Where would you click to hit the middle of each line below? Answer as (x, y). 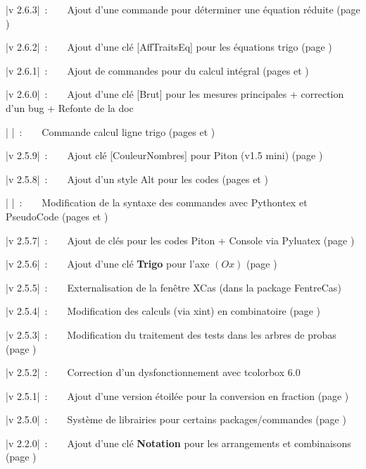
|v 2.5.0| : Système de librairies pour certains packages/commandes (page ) (176, 419)
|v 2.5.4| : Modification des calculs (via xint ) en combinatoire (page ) (163, 311)
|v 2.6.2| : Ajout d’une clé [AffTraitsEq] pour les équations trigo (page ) (169, 47)
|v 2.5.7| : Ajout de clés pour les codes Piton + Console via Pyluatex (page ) (180, 240)
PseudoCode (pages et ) (57, 216)
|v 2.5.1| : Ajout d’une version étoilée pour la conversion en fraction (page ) (177, 395)
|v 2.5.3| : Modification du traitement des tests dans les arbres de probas (171, 334)
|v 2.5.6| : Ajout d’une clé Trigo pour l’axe (108, 264)
